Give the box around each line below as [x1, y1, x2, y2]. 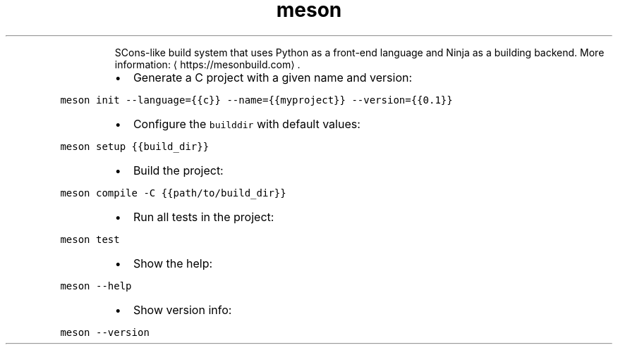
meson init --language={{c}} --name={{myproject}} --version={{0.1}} [60, 94, 453, 106]
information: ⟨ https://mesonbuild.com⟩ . [114, 58, 301, 70]
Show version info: [133, 302, 232, 317]
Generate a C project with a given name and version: [133, 70, 413, 85]
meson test [60, 233, 120, 245]
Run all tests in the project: [133, 209, 274, 224]
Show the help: [133, 256, 213, 270]
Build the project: [133, 163, 224, 177]
